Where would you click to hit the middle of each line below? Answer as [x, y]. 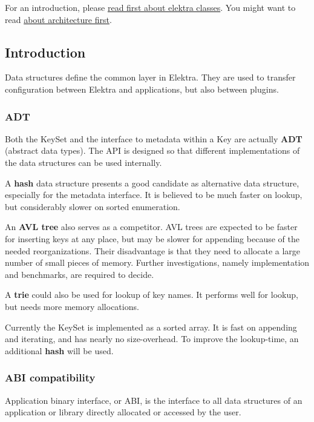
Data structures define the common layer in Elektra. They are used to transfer [150, 77]
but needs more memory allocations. [72, 306]
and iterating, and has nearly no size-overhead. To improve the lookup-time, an [152, 339]
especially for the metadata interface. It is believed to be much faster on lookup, [154, 195]
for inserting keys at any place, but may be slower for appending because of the [152, 238]
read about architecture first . [58, 19]
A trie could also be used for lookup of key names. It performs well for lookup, [152, 295]
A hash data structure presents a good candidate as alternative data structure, [152, 183]
